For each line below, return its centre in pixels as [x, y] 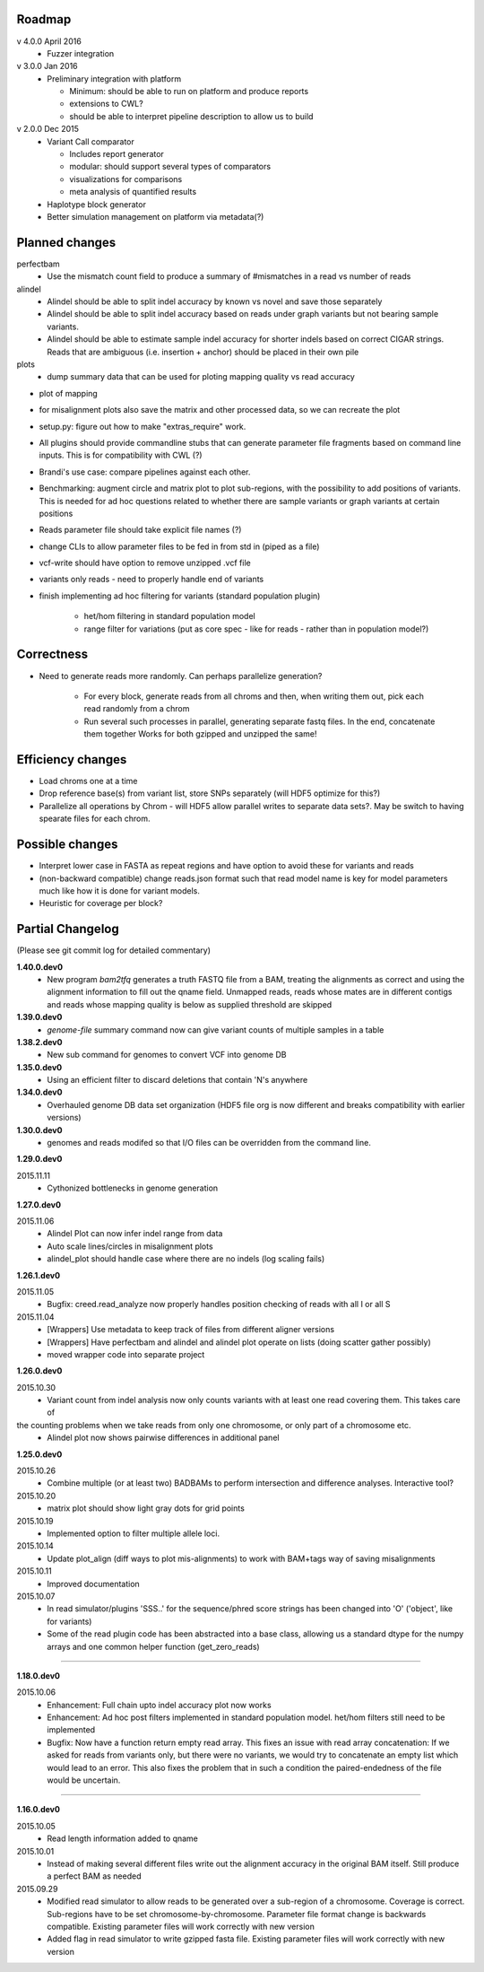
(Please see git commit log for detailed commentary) [113, 950]
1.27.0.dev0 [39, 1204]
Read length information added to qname [123, 1838]
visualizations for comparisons [126, 179]
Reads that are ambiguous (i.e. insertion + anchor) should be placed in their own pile [203, 352]
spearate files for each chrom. [95, 819]
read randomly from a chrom [137, 709]
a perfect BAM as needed [94, 1876]
